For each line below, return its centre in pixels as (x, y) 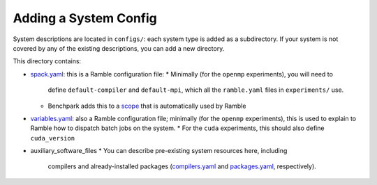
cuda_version (53, 138)
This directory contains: (47, 61)
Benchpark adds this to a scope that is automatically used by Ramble (147, 106)
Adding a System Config (85, 18)
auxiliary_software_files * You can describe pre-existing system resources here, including (159, 151)
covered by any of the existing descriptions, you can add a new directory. (119, 48)
